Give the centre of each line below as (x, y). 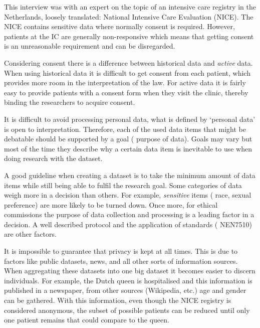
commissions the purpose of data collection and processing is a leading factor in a (129, 214)
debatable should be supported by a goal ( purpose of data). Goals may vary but (128, 139)
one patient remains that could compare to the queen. (87, 320)
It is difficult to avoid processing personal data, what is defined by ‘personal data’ (130, 119)
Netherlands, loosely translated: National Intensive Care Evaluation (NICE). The (129, 16)
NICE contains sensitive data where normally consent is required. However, (119, 26)
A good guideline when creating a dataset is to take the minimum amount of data (130, 175)
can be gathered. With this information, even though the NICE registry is (118, 300)
